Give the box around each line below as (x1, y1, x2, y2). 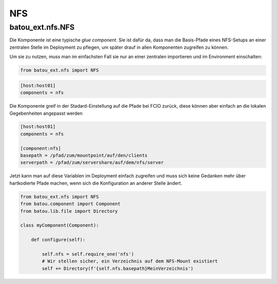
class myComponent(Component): (20, 222, 100, 228)
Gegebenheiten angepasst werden (9, 110, 83, 116)
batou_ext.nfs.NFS (9, 23, 75, 32)
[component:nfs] (20, 145, 62, 151)
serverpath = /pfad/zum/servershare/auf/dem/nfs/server (20, 159, 164, 166)
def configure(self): (31, 237, 86, 243)
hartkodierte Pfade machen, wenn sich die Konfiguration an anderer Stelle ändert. (9, 180, 182, 186)
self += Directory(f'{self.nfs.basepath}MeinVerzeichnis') (42, 266, 194, 271)
